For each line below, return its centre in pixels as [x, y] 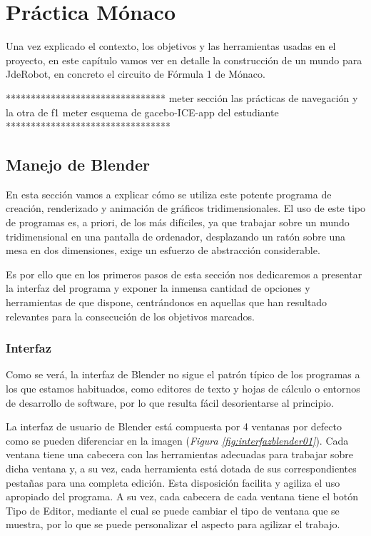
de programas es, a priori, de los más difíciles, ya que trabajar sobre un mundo [178, 222]
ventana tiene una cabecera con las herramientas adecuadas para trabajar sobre [180, 454]
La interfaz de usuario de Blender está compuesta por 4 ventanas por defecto [174, 426]
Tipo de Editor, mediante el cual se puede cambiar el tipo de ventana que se [173, 510]
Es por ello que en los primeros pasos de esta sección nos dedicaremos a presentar [184, 274]
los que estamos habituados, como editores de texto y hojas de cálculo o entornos [183, 389]
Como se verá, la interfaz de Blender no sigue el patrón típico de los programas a [183, 374]
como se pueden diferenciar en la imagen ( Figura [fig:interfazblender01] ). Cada [177, 440]
